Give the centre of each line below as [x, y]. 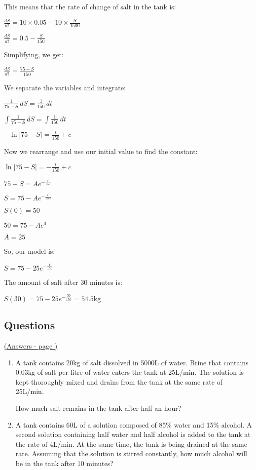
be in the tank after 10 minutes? [64, 463]
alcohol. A [237, 424]
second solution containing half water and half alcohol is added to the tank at [133, 434]
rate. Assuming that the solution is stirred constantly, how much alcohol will [131, 453]
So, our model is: [30, 251]
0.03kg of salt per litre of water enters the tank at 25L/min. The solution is [130, 372]
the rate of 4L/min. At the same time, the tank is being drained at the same [131, 444]
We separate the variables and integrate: [65, 87]
